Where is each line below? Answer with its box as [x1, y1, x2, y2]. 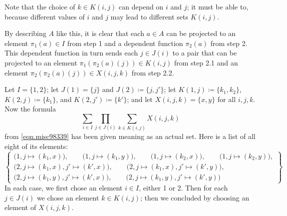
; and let [127, 93, 153, 104]
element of [5, 202, 36, 212]
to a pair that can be [172, 47, 237, 58]
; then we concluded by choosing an [140, 192, 249, 202]
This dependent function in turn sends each [5, 47, 138, 58]
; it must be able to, [187, 1, 248, 11]
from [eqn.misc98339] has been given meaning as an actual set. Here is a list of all [5, 131, 256, 141]
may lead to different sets [110, 11, 188, 21]
